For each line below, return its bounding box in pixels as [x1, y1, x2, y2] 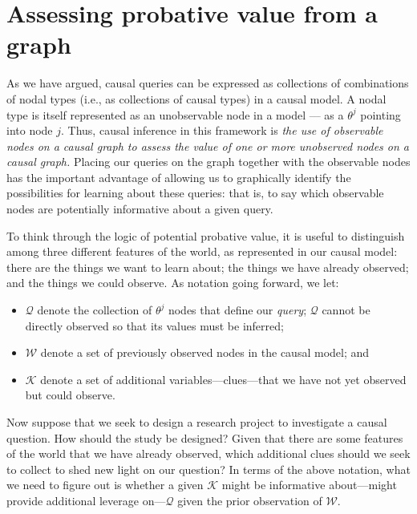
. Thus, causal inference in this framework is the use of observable [61, 122, 383, 139]
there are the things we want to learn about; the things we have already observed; [6, 258, 409, 275]
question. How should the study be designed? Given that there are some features [6, 429, 403, 446]
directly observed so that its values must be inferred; [25, 317, 284, 334]
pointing [360, 106, 401, 123]
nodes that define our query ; [168, 302, 307, 318]
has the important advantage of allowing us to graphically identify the [6, 168, 351, 185]
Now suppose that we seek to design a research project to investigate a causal [6, 414, 387, 430]
